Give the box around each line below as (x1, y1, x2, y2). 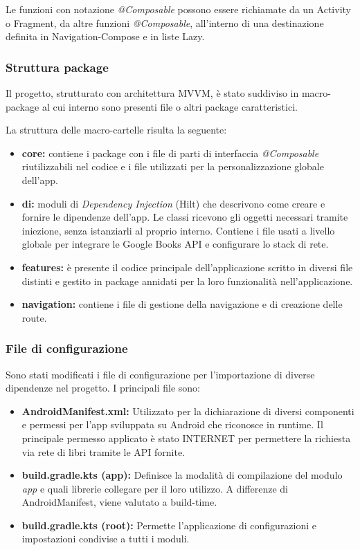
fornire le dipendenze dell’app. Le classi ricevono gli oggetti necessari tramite (21, 210, 348, 224)
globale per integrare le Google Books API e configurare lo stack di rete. (21, 237, 329, 251)
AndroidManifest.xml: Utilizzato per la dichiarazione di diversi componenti (21, 403, 354, 418)
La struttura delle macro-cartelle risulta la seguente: (6, 122, 227, 137)
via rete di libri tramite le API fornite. (21, 444, 186, 459)
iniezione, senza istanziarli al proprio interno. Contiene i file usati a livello (21, 223, 335, 237)
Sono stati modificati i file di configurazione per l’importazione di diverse (6, 367, 315, 381)
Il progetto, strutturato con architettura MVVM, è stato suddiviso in (6, 86, 299, 100)
